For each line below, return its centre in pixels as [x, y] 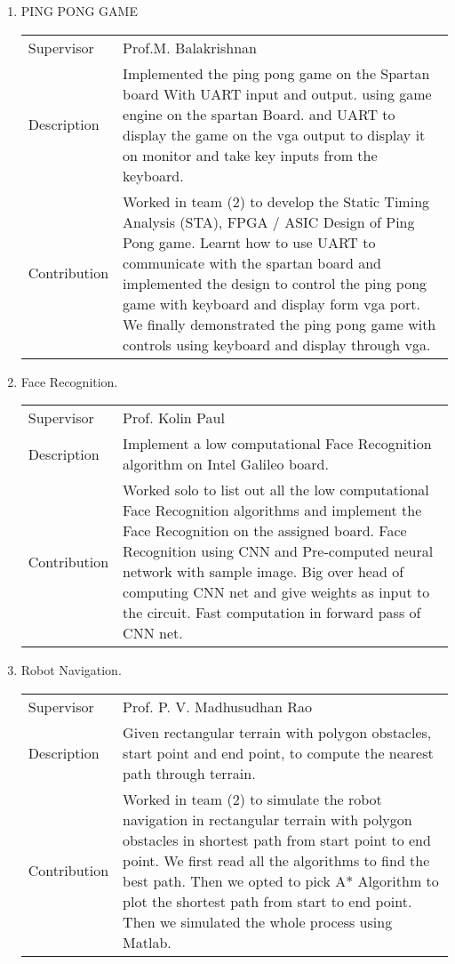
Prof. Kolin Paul [174, 418]
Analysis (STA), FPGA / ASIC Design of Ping [269, 221]
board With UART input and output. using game [277, 93]
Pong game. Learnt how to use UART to [249, 242]
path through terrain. [189, 773]
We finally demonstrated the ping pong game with [279, 324]
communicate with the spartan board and [252, 262]
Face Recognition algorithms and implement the [272, 510]
